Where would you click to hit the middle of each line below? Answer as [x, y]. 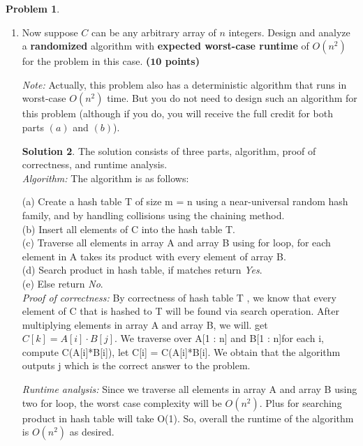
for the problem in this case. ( [86, 61]
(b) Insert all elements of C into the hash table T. [128, 229]
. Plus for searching [301, 402]
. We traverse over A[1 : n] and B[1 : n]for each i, [219, 338]
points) [182, 61]
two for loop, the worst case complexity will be [122, 402]
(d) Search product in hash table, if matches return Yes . [142, 270]
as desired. [92, 432]
